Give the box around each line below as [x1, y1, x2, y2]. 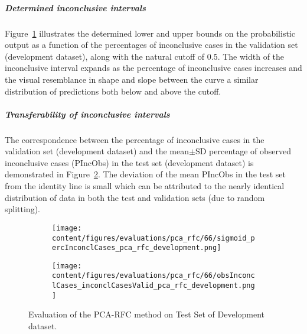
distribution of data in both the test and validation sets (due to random [5, 191, 265, 203]
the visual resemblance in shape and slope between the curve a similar [5, 73, 259, 85]
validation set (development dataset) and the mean [5, 145, 190, 157]
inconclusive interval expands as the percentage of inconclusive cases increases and [5, 61, 302, 74]
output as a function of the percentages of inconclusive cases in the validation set [5, 38, 298, 51]
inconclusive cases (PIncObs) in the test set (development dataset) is [5, 156, 254, 168]
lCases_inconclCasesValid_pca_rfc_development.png [52, 281, 255, 290]
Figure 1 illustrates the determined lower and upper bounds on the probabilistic [5, 27, 295, 39]
